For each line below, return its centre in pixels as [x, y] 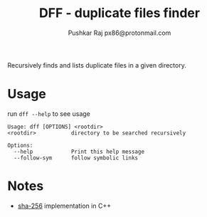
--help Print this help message [79, 152]
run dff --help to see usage [49, 113]
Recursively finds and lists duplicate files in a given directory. [97, 65]
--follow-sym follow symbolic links [76, 158]
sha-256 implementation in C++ [64, 206]
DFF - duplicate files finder [120, 13]
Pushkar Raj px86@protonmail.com [120, 33]
